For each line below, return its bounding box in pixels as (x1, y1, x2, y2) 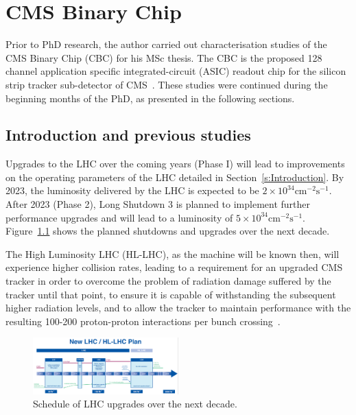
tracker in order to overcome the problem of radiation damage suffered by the (5, 274, 331, 288)
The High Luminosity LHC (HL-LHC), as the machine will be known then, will (5, 246, 340, 261)
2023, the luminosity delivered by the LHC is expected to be (5, 183, 259, 198)
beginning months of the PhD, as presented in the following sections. (5, 91, 295, 105)
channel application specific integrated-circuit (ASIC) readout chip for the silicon (5, 64, 346, 78)
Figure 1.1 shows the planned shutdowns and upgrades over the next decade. (5, 224, 330, 238)
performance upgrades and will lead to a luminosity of (5, 210, 233, 224)
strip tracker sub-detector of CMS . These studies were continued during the (5, 77, 328, 91)
